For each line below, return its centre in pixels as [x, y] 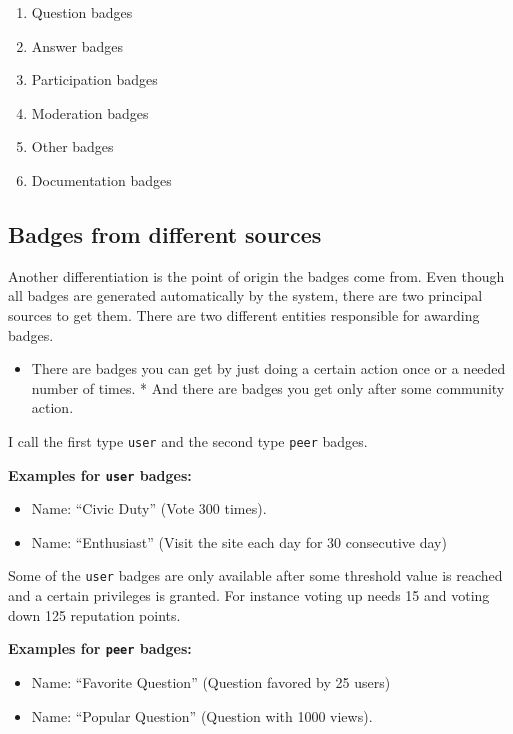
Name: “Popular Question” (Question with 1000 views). [202, 715]
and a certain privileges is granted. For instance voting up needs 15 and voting [249, 595]
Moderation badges [90, 112]
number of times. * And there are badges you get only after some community [268, 387]
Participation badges [94, 79]
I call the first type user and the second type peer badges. [188, 440]
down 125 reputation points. [94, 614]
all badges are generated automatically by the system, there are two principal [245, 295]
